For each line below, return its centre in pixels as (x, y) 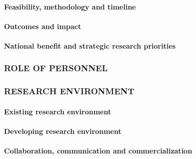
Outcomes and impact (43, 26)
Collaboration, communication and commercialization (98, 151)
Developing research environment (63, 131)
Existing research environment (58, 111)
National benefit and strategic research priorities (90, 45)
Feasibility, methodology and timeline (70, 6)
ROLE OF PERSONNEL (56, 68)
